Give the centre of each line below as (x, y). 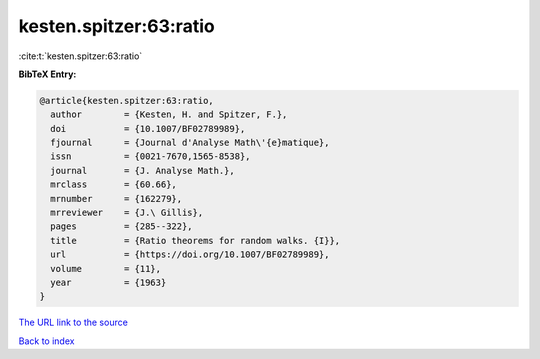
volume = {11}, (106, 268)
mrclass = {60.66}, (113, 184)
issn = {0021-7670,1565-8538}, (150, 156)
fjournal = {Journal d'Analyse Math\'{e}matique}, (190, 143)
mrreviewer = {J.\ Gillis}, (127, 213)
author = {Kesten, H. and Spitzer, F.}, (169, 114)
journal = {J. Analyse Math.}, (142, 170)
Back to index (46, 341)
